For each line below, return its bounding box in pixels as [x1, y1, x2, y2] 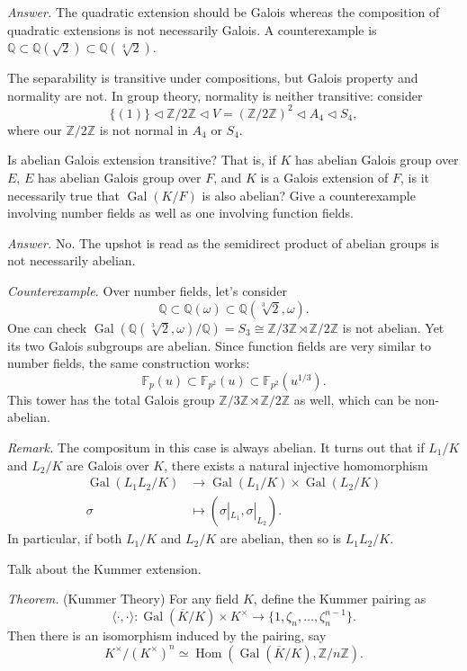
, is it [400, 168, 430, 187]
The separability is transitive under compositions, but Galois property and [7, 68, 418, 87]
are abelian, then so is [220, 529, 342, 548]
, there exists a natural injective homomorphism [164, 455, 428, 474]
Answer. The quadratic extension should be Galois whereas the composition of [7, 3, 440, 21]
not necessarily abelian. [7, 251, 136, 270]
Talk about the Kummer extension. [7, 559, 202, 577]
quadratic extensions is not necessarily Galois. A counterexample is [7, 20, 377, 39]
